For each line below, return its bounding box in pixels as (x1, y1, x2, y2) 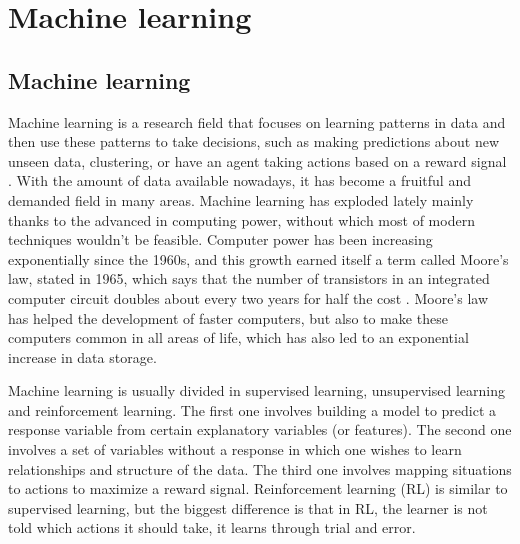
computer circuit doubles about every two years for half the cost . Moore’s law (8, 287, 489, 308)
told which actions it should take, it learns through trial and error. (8, 517, 416, 538)
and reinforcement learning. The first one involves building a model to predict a (8, 399, 497, 420)
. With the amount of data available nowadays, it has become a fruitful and (8, 170, 471, 191)
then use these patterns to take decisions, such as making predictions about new (8, 131, 500, 152)
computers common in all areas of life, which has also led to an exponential (8, 327, 469, 348)
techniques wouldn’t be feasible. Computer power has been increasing (8, 229, 433, 250)
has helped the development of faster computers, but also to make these (8, 307, 448, 328)
